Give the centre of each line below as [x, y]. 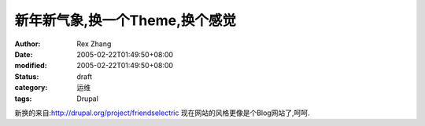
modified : [31, 66]
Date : [24, 54]
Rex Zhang [94, 44]
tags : [23, 99]
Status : [27, 76]
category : [31, 88]
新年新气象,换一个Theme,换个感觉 [125, 20]
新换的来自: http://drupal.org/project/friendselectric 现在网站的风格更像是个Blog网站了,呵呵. [162, 113]
